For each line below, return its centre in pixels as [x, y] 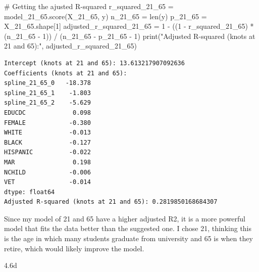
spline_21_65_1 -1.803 [47, 93]
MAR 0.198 [47, 162]
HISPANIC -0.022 [47, 152]
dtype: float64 [30, 192]
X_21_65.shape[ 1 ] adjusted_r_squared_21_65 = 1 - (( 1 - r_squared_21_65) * [129, 26]
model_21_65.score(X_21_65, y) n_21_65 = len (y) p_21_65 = [106, 16]
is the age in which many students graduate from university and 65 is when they [128, 238]
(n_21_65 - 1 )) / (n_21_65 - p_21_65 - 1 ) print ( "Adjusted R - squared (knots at [130, 36]
